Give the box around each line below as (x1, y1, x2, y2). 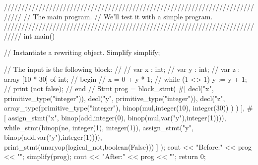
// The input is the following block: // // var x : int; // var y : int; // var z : (4, 63, 240, 74)
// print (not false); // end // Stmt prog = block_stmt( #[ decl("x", (4, 83, 214, 94)
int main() (23, 30, 55, 41)
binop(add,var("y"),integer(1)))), (4, 132, 102, 142)
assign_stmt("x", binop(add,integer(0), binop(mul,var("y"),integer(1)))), (8, 112, 226, 122)
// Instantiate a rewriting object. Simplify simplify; (4, 47, 160, 57)
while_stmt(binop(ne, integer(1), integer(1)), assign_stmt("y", (4, 122, 193, 132)
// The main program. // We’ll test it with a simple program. (23, 11, 213, 21)
